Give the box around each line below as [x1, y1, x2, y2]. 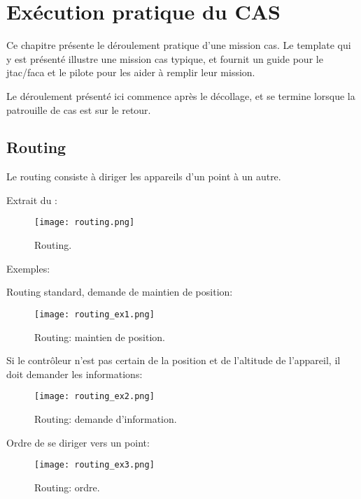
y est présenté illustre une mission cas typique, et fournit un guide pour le [6, 51, 323, 66]
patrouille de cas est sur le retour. [6, 102, 151, 117]
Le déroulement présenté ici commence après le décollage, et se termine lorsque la [6, 88, 355, 103]
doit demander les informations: [6, 366, 143, 381]
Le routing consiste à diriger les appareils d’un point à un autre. [6, 169, 281, 184]
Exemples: [6, 261, 50, 275]
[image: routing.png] [34, 217, 135, 228]
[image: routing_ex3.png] [34, 460, 155, 470]
